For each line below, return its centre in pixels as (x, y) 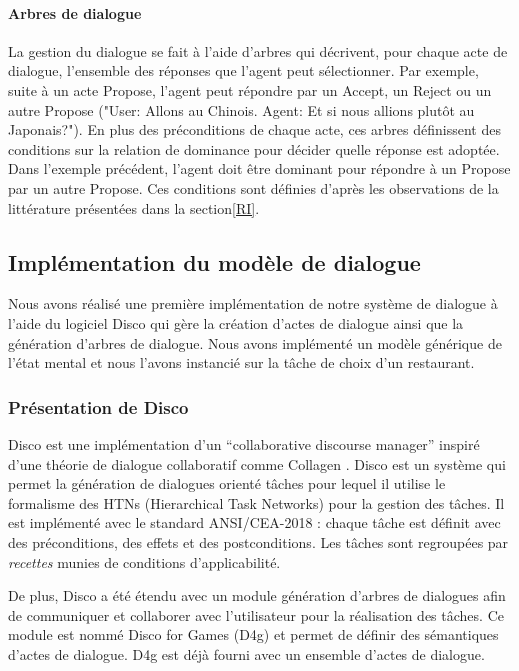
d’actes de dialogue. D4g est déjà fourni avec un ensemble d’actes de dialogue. (246, 653)
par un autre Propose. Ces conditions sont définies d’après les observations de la (253, 187)
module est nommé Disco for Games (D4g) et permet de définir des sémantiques (253, 634)
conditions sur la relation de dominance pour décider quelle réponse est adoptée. (254, 148)
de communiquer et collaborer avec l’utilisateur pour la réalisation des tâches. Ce (256, 614)
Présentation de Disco (98, 406)
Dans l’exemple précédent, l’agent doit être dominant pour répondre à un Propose (259, 168)
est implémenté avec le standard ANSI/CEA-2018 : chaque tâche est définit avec (254, 522)
